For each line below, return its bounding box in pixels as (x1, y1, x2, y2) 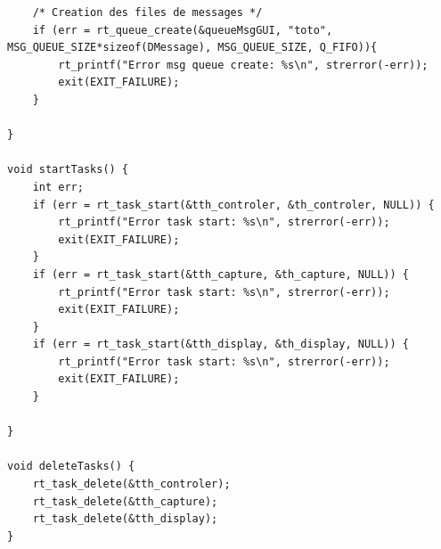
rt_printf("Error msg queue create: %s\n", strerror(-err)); (58, 58, 429, 71)
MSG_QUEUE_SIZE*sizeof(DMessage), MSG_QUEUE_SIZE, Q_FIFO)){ (7, 41, 378, 54)
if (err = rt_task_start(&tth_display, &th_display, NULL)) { (32, 338, 410, 351)
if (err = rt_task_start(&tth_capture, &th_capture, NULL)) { (32, 267, 410, 281)
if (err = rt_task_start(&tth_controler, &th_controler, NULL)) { (32, 198, 435, 211)
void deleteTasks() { (7, 460, 135, 473)
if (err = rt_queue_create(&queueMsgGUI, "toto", (32, 23, 333, 37)
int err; (32, 180, 84, 193)
